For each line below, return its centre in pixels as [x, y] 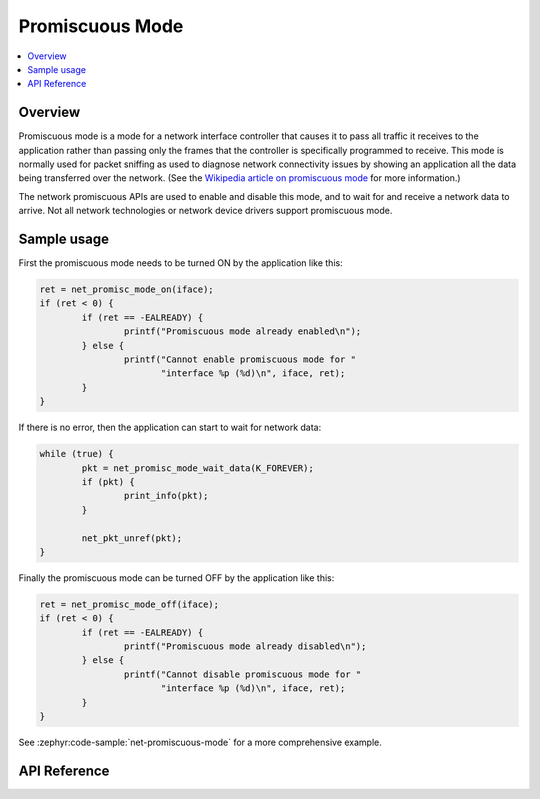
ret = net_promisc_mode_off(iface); [129, 604]
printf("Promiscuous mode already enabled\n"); [242, 331]
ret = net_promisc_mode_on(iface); [126, 289]
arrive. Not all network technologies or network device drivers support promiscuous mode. [205, 211]
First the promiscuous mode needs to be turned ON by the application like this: [181, 263]
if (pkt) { [108, 481]
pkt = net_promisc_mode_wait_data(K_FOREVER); [197, 468]
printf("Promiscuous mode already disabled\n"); [245, 646]
